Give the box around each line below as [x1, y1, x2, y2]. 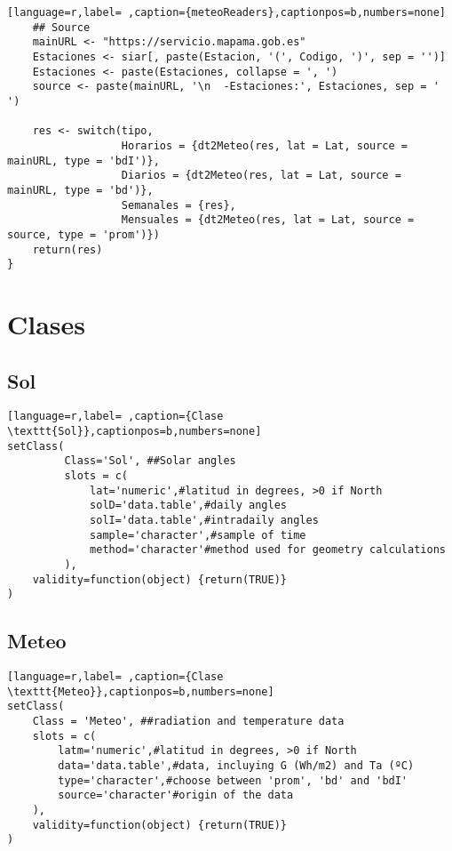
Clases [7, 306, 86, 341]
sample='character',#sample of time [90, 528, 306, 542]
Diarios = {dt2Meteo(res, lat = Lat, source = [121, 169, 401, 182]
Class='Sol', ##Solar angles [64, 454, 236, 468]
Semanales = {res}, [121, 198, 236, 212]
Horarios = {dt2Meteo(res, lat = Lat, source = [121, 139, 408, 152]
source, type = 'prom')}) [7, 228, 160, 241]
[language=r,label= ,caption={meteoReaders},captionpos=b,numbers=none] [7, 6, 446, 19]
